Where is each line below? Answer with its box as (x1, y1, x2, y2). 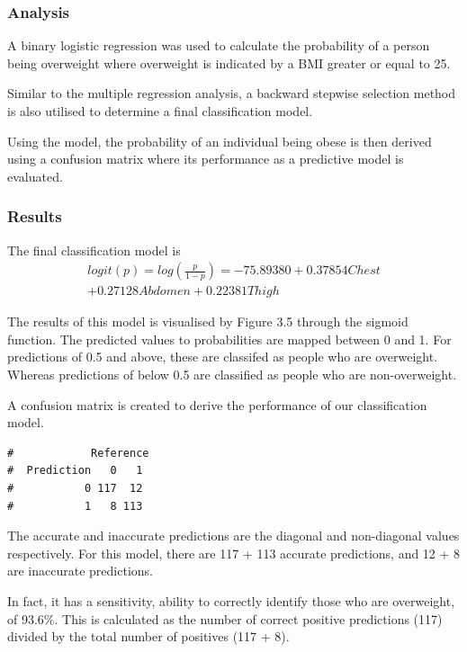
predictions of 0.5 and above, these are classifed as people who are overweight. (7, 347, 438, 366)
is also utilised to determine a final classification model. (7, 102, 313, 120)
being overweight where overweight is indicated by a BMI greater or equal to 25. (7, 53, 451, 72)
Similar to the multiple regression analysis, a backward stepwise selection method (7, 84, 456, 103)
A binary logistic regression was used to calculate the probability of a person (7, 36, 430, 55)
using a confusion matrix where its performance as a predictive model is (7, 149, 404, 168)
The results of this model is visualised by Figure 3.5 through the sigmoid (7, 312, 409, 331)
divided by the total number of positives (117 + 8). (7, 627, 290, 646)
